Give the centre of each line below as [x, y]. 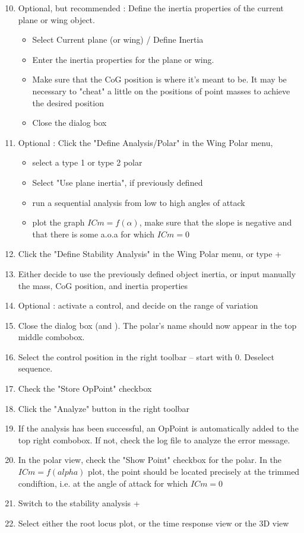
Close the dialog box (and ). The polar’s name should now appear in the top [157, 325]
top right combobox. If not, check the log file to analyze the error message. [154, 440]
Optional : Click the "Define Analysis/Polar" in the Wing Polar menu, [145, 142]
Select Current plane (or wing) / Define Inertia [118, 39]
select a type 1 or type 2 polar [87, 162]
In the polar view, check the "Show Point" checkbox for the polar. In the [150, 460]
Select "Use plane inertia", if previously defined [118, 182]
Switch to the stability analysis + [79, 503]
